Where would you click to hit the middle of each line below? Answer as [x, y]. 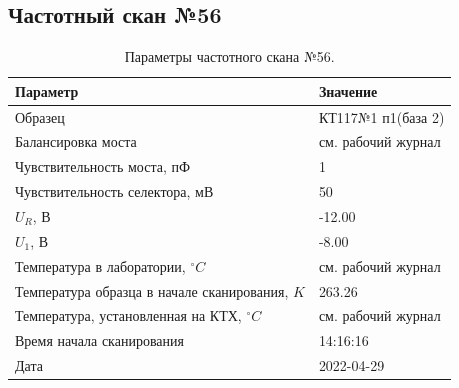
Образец [40, 116]
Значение [348, 90]
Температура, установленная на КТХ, [128, 315]
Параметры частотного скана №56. [229, 56]
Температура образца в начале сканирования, [152, 290]
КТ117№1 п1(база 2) [381, 116]
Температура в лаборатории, [100, 265]
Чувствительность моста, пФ [103, 166]
